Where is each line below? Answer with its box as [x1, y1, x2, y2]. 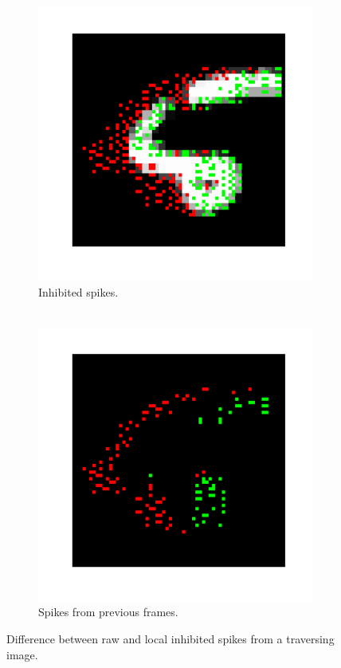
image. [6, 646, 38, 662]
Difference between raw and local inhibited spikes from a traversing [6, 630, 335, 646]
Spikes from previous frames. [38, 603, 178, 620]
